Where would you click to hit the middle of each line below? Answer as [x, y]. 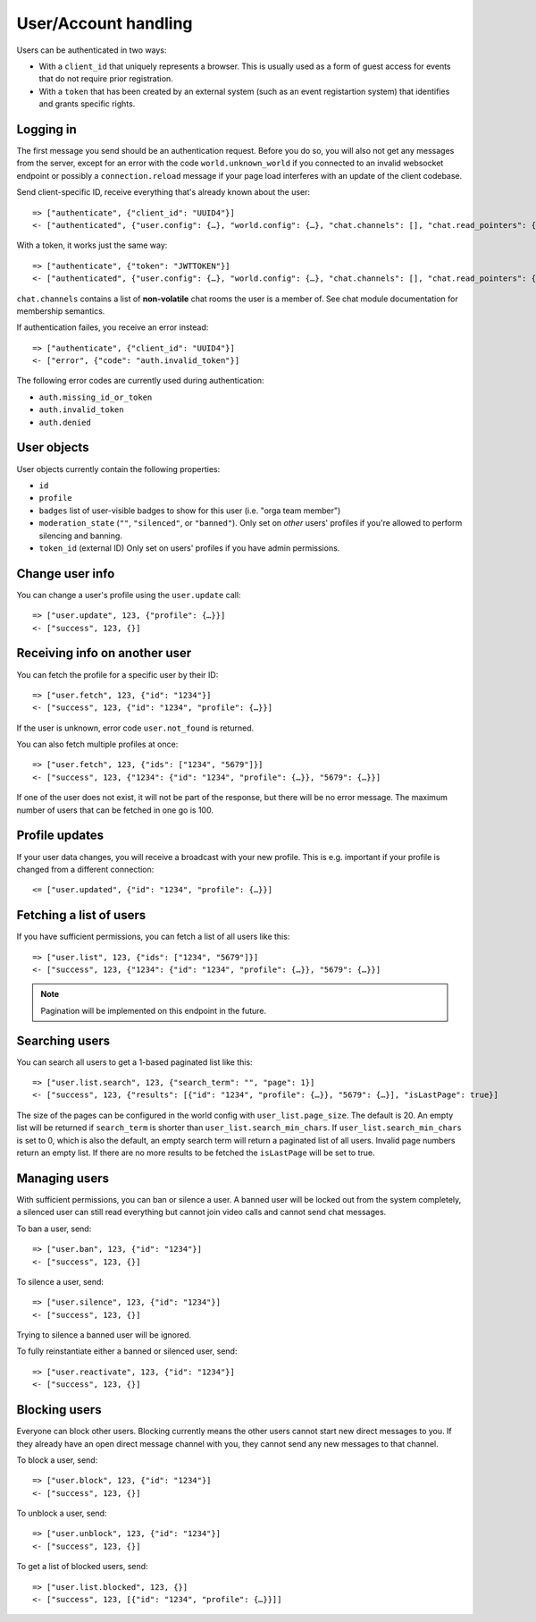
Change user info [66, 574]
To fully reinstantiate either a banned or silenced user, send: [127, 1351]
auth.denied [65, 422]
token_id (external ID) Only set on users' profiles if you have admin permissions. [189, 548]
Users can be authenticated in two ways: [92, 50]
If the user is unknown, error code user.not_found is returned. [135, 728]
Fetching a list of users [81, 915]
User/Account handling [105, 23]
